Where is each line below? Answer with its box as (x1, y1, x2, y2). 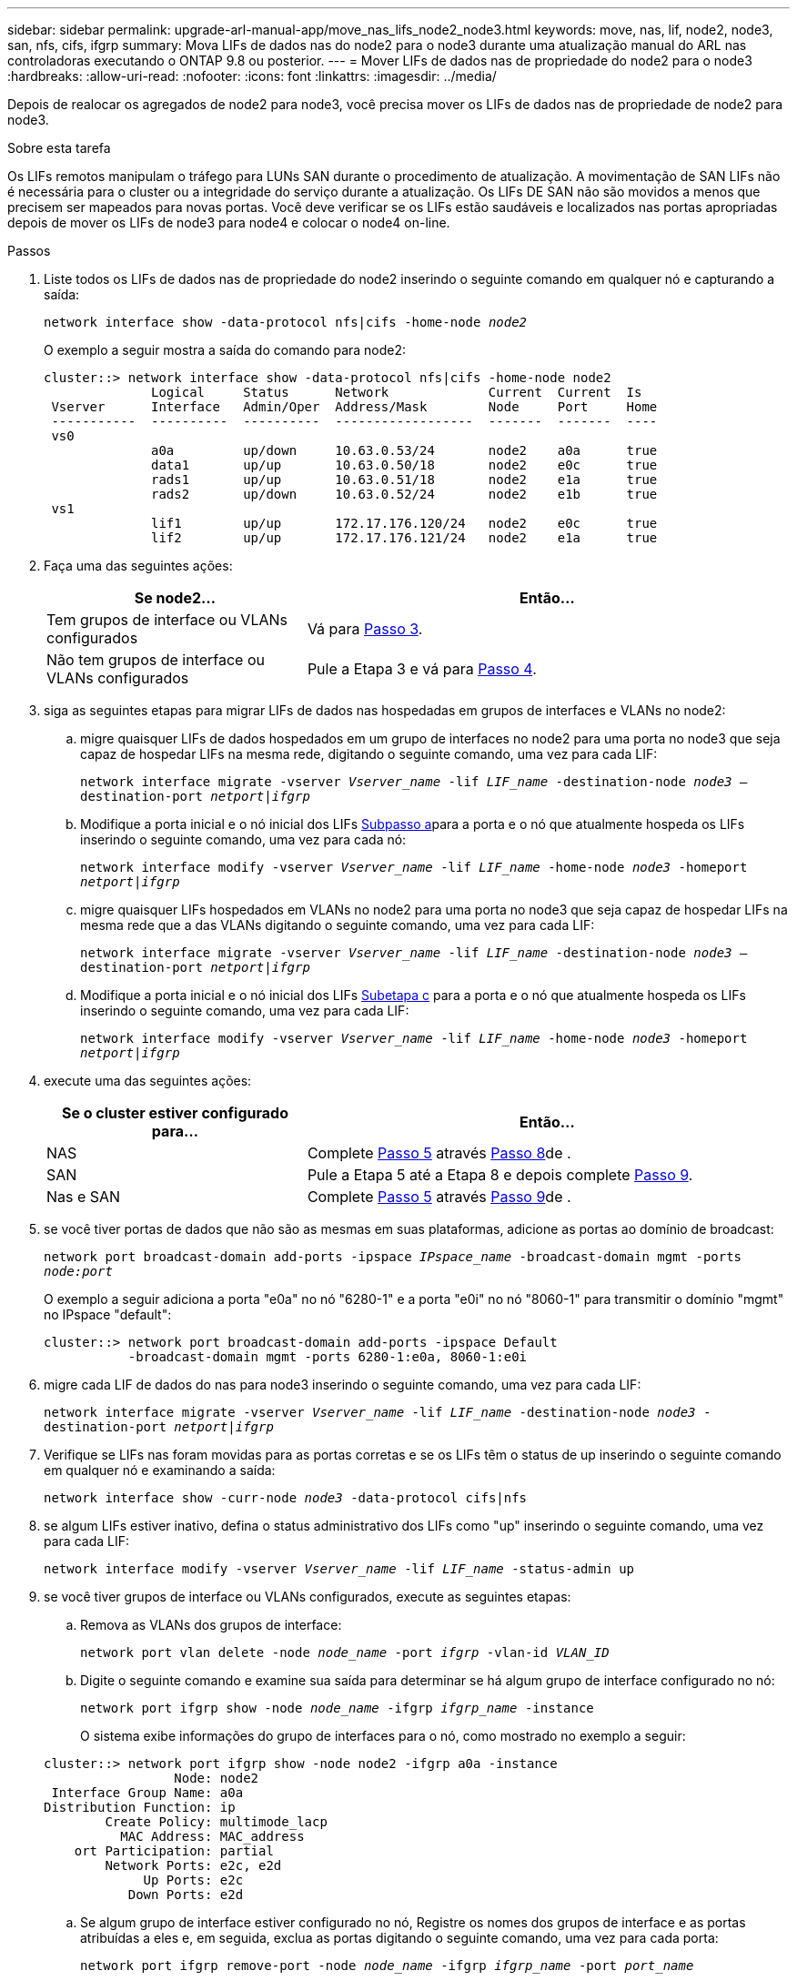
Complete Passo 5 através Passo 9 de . (307, 1188, 571, 1206)
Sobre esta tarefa (7, 140, 111, 156)
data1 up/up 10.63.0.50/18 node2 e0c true (151, 458, 658, 472)
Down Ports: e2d (127, 1887, 244, 1902)
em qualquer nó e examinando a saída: (44, 1462, 276, 1478)
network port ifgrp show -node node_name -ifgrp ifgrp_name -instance (80, 1701, 594, 1715)
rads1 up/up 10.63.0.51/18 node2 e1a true (151, 472, 658, 487)
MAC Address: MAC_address (120, 1829, 305, 1844)
